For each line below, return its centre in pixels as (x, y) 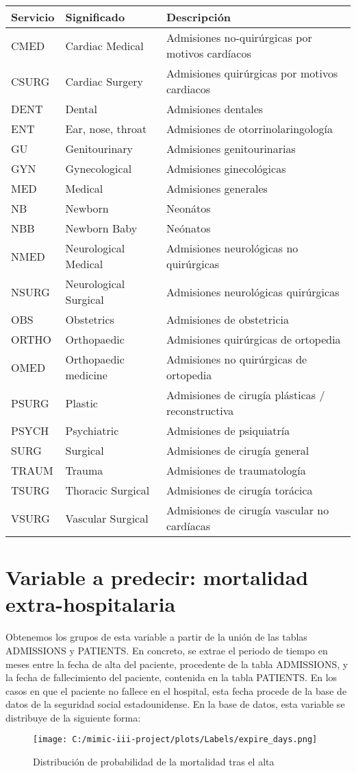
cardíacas (188, 526)
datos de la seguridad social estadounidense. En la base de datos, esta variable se (175, 704)
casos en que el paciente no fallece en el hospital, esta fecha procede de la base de (176, 690)
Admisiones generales (217, 188)
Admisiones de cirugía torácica (239, 490)
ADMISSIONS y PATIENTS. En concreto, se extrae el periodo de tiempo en (167, 650)
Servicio (33, 17)
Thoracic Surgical (107, 490)
